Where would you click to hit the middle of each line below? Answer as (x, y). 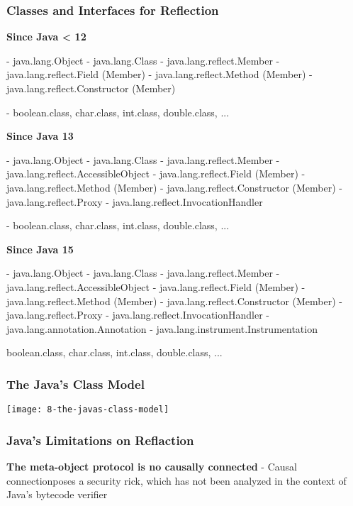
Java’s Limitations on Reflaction (100, 440)
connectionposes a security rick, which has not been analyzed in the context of (176, 480)
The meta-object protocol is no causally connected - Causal (152, 466)
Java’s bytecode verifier (57, 494)
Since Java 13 (40, 136)
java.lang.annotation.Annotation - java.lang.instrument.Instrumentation (162, 328)
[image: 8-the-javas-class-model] (88, 410)
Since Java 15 (40, 249)
